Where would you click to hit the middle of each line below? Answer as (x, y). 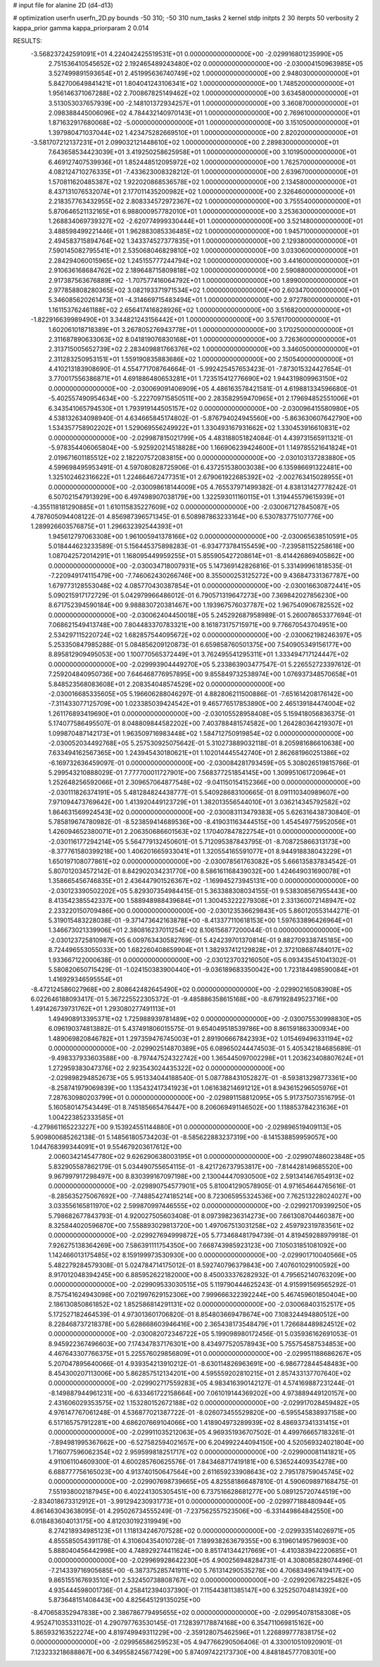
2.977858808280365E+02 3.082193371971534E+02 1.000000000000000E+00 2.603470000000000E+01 (204, 290)
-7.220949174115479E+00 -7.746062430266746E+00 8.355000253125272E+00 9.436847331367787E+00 (204, 576)
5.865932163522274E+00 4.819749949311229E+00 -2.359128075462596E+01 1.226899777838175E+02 (184, 1633)
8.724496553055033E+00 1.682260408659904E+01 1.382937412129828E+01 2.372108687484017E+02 (201, 950)
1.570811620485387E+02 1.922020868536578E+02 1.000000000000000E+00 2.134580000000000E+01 (202, 182)
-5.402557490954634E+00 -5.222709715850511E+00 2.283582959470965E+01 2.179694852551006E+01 (203, 398)
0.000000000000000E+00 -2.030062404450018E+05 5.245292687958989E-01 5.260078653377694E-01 (205, 615)
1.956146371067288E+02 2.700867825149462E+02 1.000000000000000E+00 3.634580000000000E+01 (203, 93)
